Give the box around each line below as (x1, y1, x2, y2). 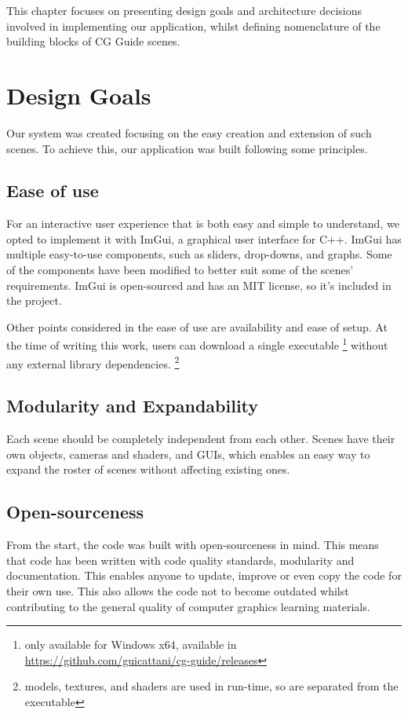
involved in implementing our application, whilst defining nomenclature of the (6, 17, 381, 34)
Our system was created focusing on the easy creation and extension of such (6, 124, 372, 141)
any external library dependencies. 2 (6, 353, 180, 372)
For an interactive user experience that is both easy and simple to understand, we (6, 215, 399, 232)
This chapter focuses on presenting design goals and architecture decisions (6, 2, 362, 18)
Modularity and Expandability (6, 394, 259, 418)
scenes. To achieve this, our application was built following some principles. (6, 140, 368, 156)
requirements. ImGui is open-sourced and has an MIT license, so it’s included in (6, 276, 392, 293)
